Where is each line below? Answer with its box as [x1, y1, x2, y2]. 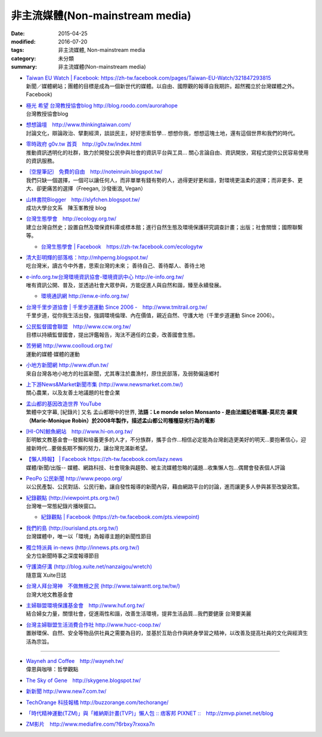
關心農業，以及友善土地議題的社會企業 [26, 389, 120, 397]
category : [11, 54, 36, 62]
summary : [11, 63, 38, 70]
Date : [11, 30, 25, 37]
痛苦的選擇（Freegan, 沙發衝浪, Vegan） [47, 185, 146, 192]
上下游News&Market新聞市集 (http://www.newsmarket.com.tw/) [26, 381, 183, 388]
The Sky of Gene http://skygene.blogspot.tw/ [26, 677, 141, 684]
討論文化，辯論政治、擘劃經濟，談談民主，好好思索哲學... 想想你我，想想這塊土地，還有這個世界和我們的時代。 [26, 129, 299, 137]
